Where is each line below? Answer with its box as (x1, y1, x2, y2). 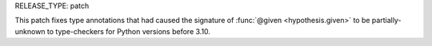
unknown (14, 26, 46, 36)
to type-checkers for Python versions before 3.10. (46, 26, 211, 36)
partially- (371, 16, 402, 25)
